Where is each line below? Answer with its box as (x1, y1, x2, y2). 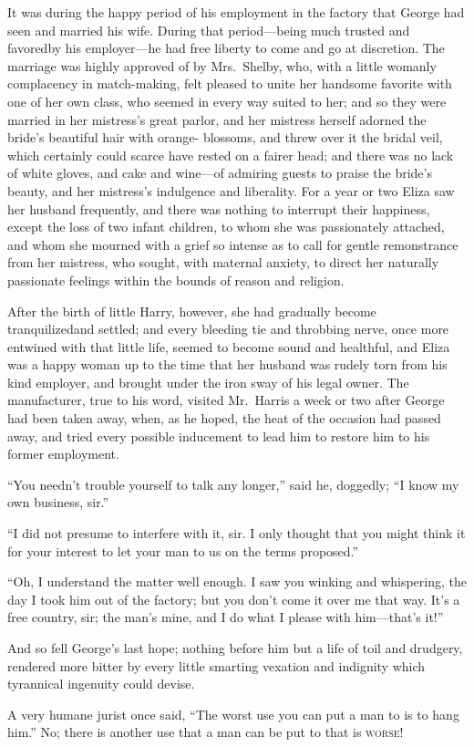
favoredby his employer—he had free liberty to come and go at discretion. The (7, 38, 445, 57)
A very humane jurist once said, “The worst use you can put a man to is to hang (7, 704, 459, 723)
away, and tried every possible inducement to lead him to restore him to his (7, 426, 430, 445)
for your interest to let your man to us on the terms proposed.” (7, 541, 359, 560)
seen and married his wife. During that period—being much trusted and (7, 20, 410, 39)
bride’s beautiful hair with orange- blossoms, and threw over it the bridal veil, (7, 128, 443, 147)
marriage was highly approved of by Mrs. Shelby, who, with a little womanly (7, 56, 437, 75)
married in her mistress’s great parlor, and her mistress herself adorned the (7, 109, 427, 129)
